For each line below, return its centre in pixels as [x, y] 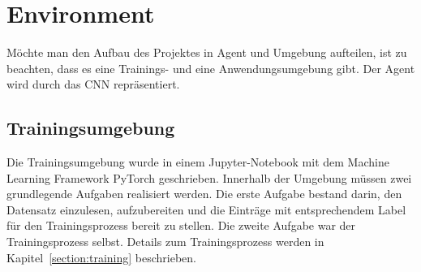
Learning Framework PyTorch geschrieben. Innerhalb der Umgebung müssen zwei [209, 177]
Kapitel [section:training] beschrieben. [102, 257]
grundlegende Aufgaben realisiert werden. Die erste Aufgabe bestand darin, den [204, 194]
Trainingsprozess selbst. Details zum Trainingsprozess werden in [165, 242]
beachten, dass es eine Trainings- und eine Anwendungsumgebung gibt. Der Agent [211, 68]
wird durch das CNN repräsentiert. [93, 84]
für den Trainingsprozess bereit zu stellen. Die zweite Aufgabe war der [181, 225]
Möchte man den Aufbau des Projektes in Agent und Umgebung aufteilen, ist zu [207, 52]
